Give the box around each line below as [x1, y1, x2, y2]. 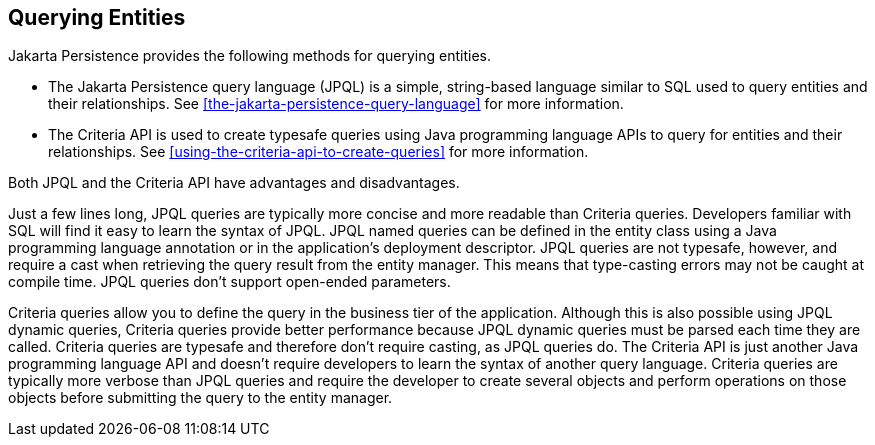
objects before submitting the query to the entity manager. [8, 389, 393, 407]
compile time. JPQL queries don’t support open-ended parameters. [8, 273, 451, 291]
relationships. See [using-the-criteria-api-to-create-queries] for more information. [48, 143, 589, 161]
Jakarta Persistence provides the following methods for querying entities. [8, 47, 491, 65]
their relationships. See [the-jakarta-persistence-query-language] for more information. [48, 95, 624, 113]
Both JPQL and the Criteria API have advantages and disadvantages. [8, 174, 460, 192]
